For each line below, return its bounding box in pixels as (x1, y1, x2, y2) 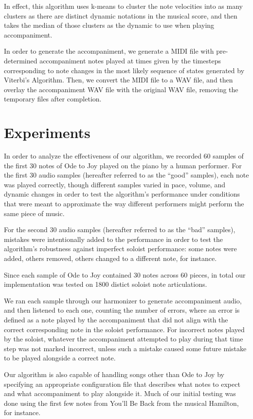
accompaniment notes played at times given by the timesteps (39, 55, 221, 65)
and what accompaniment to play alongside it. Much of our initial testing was (4, 388, 236, 399)
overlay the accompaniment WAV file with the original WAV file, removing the (4, 84, 238, 94)
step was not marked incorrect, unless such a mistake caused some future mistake (4, 343, 247, 353)
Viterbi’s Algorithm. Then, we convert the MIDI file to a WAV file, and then (4, 75, 233, 85)
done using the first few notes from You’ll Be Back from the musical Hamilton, (4, 398, 239, 408)
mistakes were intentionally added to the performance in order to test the (4, 234, 223, 244)
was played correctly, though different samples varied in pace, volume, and (4, 179, 225, 189)
